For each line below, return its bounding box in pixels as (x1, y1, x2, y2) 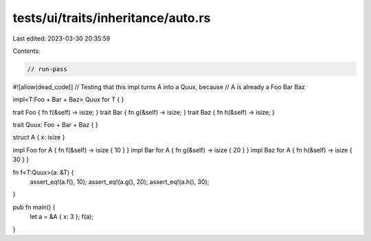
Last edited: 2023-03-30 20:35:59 (12, 34, 111, 43)
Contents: (12, 47, 41, 55)
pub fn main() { (12, 203, 56, 211)
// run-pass (27, 65, 68, 73)
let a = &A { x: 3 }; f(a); (30, 213, 94, 221)
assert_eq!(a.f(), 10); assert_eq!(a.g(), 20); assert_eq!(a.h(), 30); (30, 178, 210, 186)
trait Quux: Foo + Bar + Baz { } (12, 121, 99, 129)
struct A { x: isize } (12, 133, 65, 141)
